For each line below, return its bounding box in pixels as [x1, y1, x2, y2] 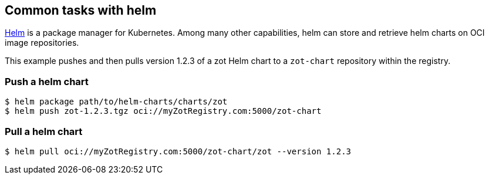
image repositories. [5, 38, 79, 48]
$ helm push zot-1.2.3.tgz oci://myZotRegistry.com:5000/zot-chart [5, 106, 322, 116]
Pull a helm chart [5, 125, 83, 137]
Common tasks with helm [5, 3, 157, 18]
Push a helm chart [5, 75, 89, 87]
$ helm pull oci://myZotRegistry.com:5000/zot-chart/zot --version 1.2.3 [5, 146, 352, 156]
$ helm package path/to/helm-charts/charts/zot [5, 97, 228, 107]
